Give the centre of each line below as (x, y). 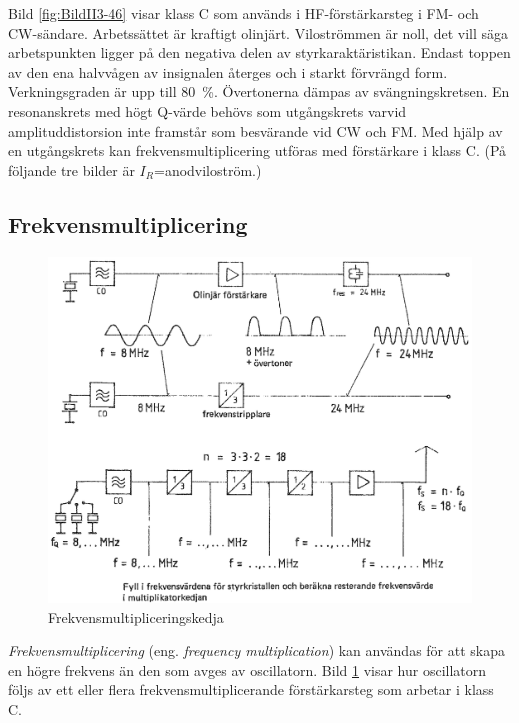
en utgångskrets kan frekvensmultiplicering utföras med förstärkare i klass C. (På (257, 150)
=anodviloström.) (207, 169)
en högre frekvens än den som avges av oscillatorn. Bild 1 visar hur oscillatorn (247, 669)
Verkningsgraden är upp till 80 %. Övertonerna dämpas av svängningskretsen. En (259, 91)
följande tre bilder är (71, 169)
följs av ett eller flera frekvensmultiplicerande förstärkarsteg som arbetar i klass (251, 689)
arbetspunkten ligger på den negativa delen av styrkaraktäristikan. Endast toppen (259, 52)
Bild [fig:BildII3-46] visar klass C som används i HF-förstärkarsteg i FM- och (243, 13)
